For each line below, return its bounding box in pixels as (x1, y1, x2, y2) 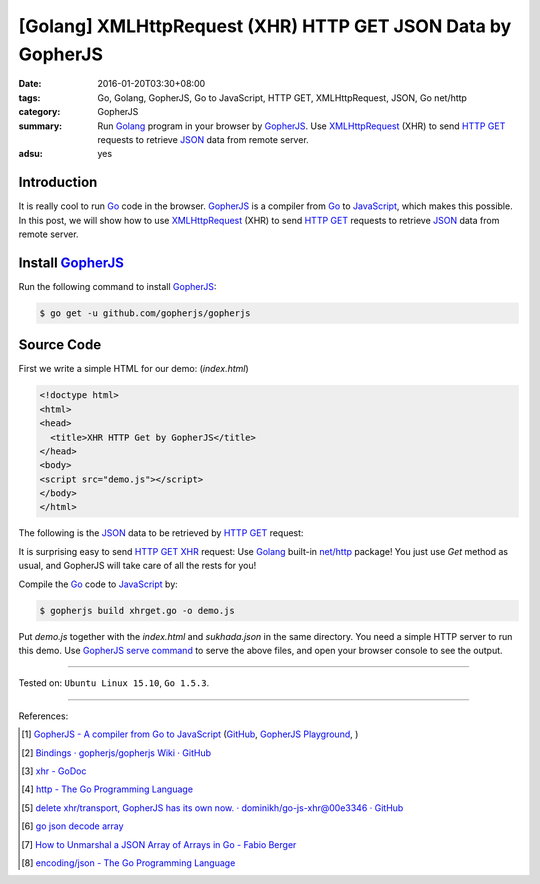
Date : (18, 78, 42, 90)
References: (18, 710, 69, 722)
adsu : (18, 148, 44, 160)
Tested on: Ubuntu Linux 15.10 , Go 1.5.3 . (18, 677, 210, 689)
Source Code (18, 336, 102, 354)
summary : (18, 120, 63, 132)
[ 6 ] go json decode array (21, 820, 124, 832)
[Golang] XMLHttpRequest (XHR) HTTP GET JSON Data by (18, 15, 512, 37)
